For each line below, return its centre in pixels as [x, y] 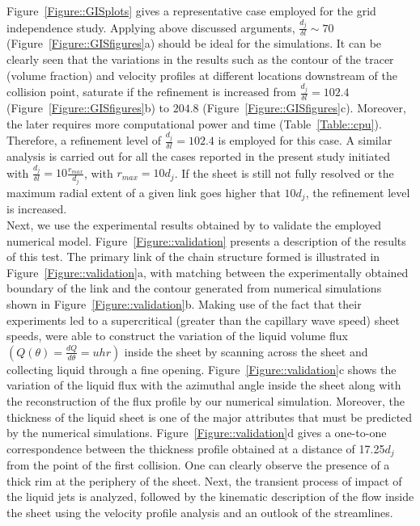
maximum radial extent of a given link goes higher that [144, 192]
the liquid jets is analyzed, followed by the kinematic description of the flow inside [210, 497]
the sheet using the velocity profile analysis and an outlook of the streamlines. [200, 512]
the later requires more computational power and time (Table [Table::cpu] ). [194, 123]
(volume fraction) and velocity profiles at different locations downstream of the [202, 75]
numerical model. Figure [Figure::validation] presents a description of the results [206, 240]
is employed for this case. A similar [305, 140]
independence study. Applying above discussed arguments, [151, 27]
